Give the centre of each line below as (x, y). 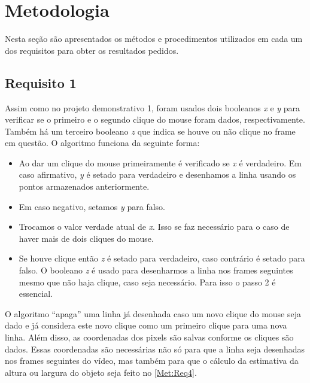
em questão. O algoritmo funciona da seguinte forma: (102, 143)
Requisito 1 (41, 82)
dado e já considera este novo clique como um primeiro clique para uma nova (146, 325)
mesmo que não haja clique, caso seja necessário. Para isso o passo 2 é (147, 282)
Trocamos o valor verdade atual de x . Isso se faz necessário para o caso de (154, 227)
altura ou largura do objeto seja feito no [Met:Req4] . (101, 372)
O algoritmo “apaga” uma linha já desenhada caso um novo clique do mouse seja (153, 313)
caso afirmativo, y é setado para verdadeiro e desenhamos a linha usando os (157, 174)
